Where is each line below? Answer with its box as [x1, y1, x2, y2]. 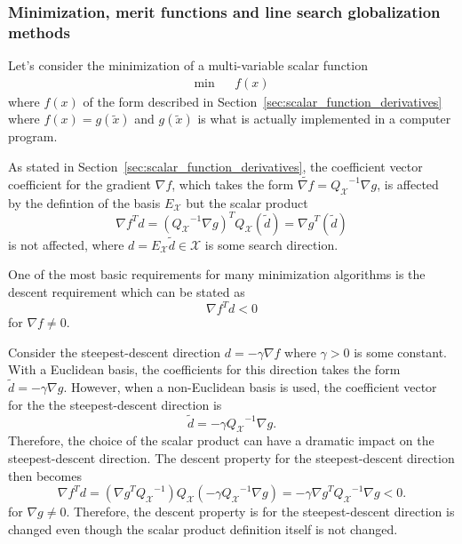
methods [8, 20, 70, 43]
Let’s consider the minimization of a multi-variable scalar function [8, 56, 368, 75]
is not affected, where [8, 235, 124, 253]
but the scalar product [186, 193, 308, 212]
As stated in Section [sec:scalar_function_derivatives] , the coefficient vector [8, 156, 423, 175]
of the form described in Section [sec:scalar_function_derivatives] [83, 92, 442, 110]
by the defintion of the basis [8, 193, 161, 212]
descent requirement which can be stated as [8, 283, 245, 301]
